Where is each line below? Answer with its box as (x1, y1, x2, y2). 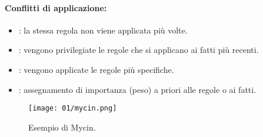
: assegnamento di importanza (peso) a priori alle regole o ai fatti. (18, 83, 257, 95)
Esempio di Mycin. (28, 121, 96, 133)
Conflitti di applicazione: (5, 1, 107, 14)
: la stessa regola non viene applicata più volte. (18, 24, 188, 36)
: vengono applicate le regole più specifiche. (18, 63, 174, 75)
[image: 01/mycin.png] (28, 104, 117, 113)
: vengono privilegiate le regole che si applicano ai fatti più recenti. (18, 44, 259, 56)
